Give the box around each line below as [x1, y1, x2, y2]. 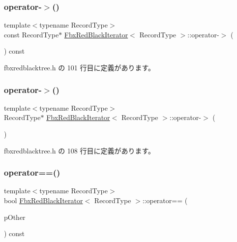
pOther [4, 212, 26, 222]
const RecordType [4, 29, 59, 39]
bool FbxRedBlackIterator [4, 195, 83, 205]
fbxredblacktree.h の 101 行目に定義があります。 [4, 62, 155, 72]
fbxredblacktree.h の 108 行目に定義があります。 [4, 145, 155, 155]
